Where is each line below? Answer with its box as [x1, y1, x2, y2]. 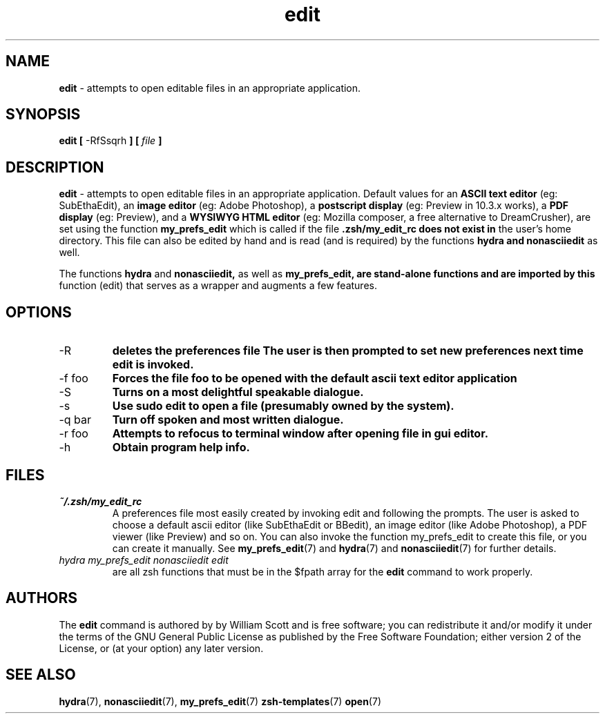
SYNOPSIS [6, 106, 81, 124]
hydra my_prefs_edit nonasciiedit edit [59, 553, 229, 566]
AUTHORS [6, 589, 78, 607]
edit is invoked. [112, 357, 194, 372]
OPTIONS [6, 303, 72, 321]
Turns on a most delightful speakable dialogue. [112, 385, 364, 400]
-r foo [59, 426, 88, 441]
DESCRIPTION [6, 158, 104, 176]
